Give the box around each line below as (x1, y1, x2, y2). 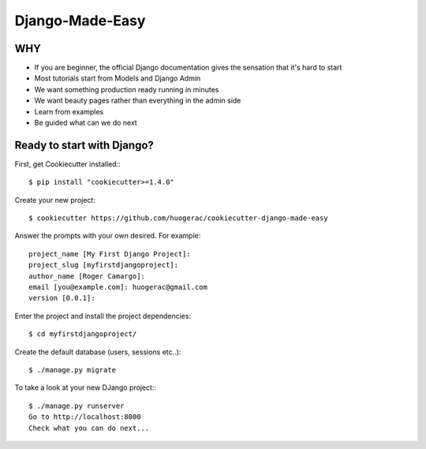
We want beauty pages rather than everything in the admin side (34, 95, 241, 106)
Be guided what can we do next (34, 118, 137, 128)
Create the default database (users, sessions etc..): (14, 347, 181, 357)
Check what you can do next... (28, 423, 150, 432)
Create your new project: (14, 195, 96, 204)
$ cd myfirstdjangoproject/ (28, 330, 137, 339)
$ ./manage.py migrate (28, 365, 117, 374)
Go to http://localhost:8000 (28, 413, 141, 421)
